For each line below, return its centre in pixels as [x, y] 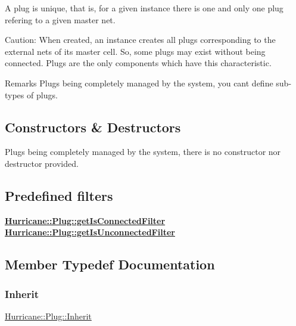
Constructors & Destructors [93, 127]
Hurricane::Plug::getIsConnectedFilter [85, 220]
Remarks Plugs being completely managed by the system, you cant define [139, 83]
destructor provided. [42, 163]
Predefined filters [59, 195]
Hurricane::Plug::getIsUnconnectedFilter [90, 232]
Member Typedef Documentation [110, 264]
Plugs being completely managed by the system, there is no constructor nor [143, 152]
